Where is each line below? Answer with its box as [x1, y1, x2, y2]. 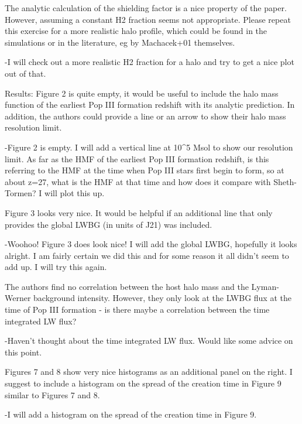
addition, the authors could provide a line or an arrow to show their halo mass [5, 110, 286, 122]
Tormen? [5, 187, 36, 199]
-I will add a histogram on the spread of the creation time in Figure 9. [5, 408, 257, 420]
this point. [5, 346, 42, 358]
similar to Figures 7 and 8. [5, 388, 100, 401]
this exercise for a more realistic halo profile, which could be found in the [5, 25, 267, 37]
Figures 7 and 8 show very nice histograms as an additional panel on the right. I [5, 365, 293, 378]
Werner [5, 292, 31, 304]
